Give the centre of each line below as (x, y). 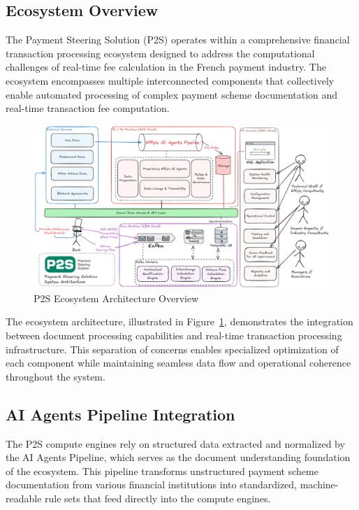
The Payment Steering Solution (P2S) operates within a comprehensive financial (178, 40)
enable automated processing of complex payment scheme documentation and (172, 94)
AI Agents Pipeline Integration (120, 414)
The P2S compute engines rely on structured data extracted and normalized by (175, 443)
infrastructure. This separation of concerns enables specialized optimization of (172, 349)
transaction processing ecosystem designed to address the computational (160, 53)
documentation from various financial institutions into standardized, (151, 484)
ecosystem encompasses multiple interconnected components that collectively (170, 80)
